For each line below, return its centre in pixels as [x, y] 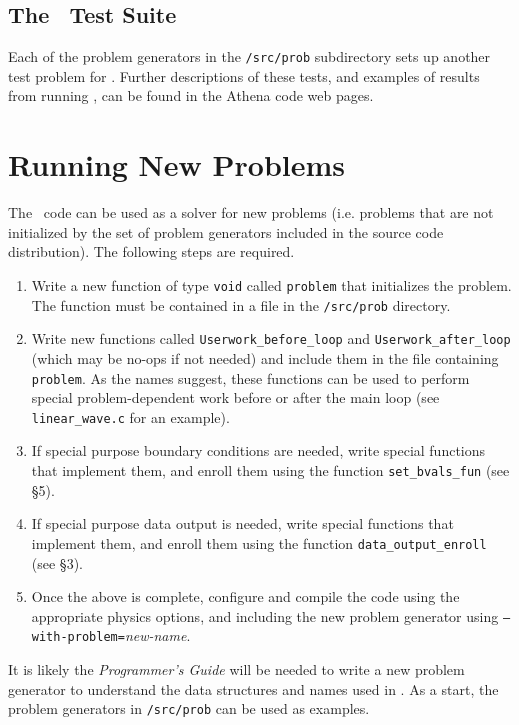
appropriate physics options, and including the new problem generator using [265, 615]
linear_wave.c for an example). [130, 416]
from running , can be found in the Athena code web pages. [191, 95]
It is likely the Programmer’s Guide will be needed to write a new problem [236, 669]
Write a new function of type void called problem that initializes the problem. [271, 284]
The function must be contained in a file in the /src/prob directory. [241, 304]
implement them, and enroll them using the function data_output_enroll [259, 542]
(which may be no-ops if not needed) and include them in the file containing [265, 357]
